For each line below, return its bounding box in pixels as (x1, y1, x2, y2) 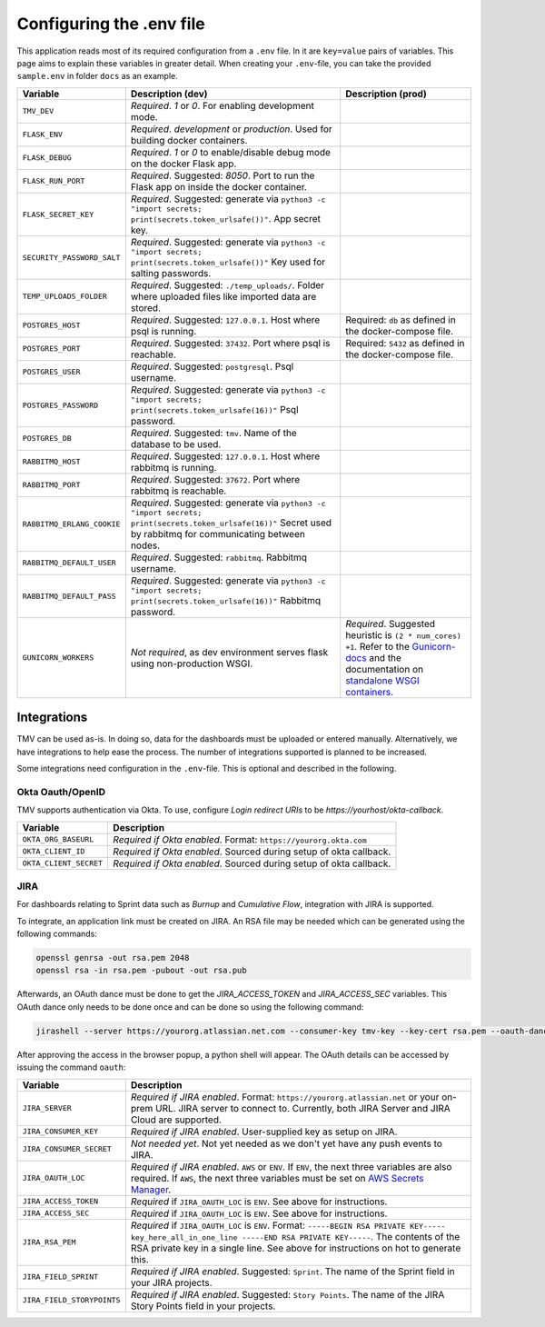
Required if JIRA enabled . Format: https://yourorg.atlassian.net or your (130, 1091, 440, 1103)
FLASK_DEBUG (22, 153, 72, 163)
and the (369, 651, 401, 663)
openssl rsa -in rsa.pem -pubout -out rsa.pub (35, 965, 247, 976)
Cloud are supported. (130, 1113, 223, 1126)
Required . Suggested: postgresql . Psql (130, 360, 294, 373)
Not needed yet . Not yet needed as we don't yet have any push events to (130, 1137, 442, 1150)
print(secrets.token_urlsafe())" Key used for (130, 255, 326, 268)
